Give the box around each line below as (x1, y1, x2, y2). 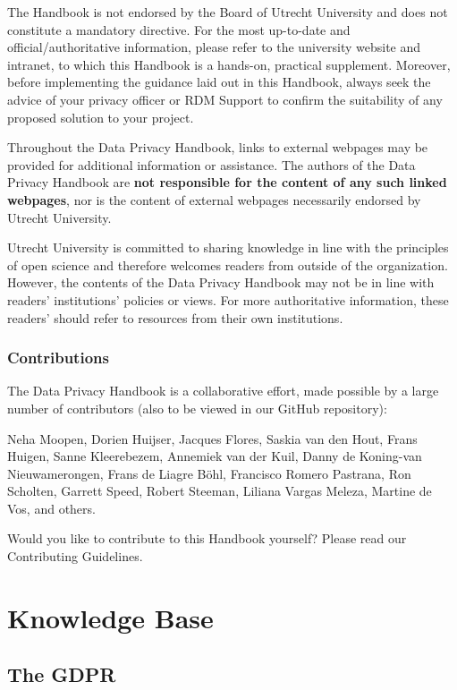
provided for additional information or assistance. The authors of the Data (7, 155, 416, 174)
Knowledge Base (7, 599, 214, 635)
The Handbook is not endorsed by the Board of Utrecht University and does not (7, 3, 448, 21)
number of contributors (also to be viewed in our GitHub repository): (7, 398, 387, 417)
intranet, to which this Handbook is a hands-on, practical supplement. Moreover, (7, 55, 451, 73)
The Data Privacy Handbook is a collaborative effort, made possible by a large (7, 381, 439, 400)
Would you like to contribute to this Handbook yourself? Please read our (7, 529, 407, 548)
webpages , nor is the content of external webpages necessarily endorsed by (7, 190, 421, 209)
